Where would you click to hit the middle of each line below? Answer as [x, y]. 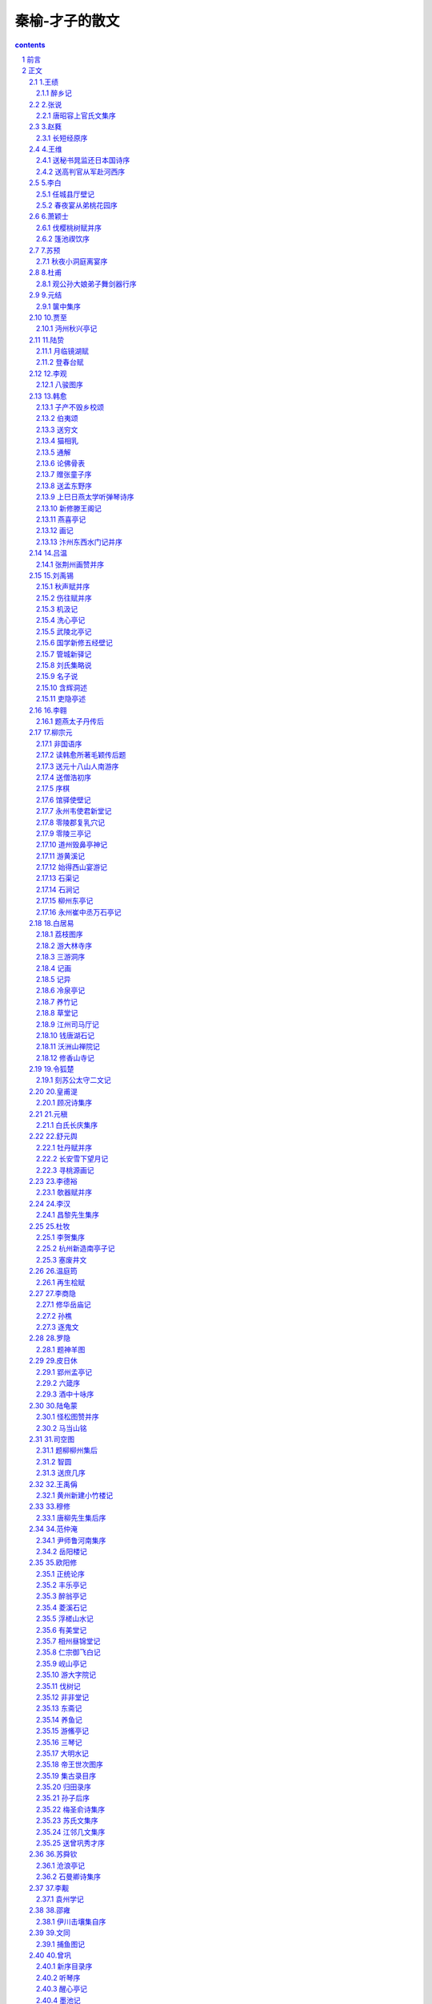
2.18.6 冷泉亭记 [61, 991]
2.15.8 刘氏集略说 [64, 665]
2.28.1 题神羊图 [61, 1349]
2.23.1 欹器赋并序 [64, 1192]
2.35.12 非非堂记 [63, 1697]
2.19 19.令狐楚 [52, 1069]
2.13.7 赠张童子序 [64, 475]
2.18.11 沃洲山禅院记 [68, 1047]
